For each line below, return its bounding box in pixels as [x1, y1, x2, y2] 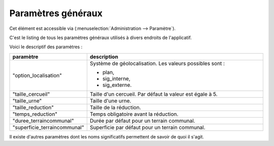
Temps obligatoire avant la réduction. [89, 111, 179, 118]
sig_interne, [102, 75, 130, 82]
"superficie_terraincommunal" [12, 124, 84, 131]
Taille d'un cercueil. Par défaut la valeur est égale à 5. [89, 90, 218, 97]
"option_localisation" [12, 71, 62, 79]
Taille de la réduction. [89, 104, 142, 111]
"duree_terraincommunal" [12, 117, 74, 124]
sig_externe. [102, 81, 132, 88]
